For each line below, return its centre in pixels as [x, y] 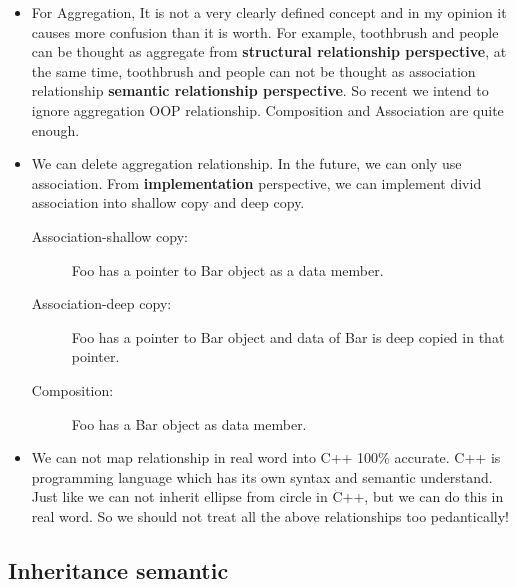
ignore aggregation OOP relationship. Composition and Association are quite [267, 109]
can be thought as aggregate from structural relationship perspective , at [269, 51]
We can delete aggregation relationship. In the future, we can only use [246, 163]
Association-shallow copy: [109, 235]
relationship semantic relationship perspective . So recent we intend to [260, 90]
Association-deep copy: [101, 303]
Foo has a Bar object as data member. [189, 423]
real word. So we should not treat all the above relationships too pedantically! [270, 515]
